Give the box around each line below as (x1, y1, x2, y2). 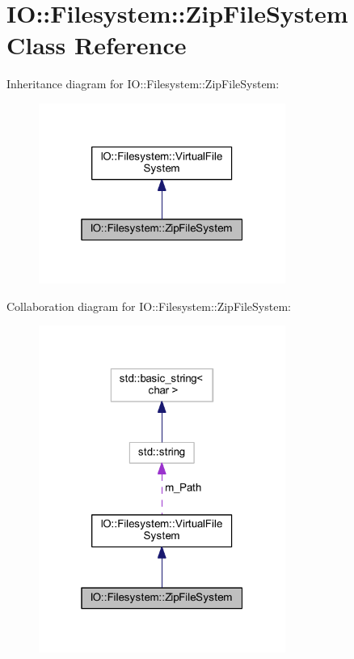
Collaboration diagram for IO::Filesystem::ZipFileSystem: (6, 297, 291, 314)
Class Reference (6, 28, 187, 62)
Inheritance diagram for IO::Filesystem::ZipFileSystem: (6, 75, 280, 92)
